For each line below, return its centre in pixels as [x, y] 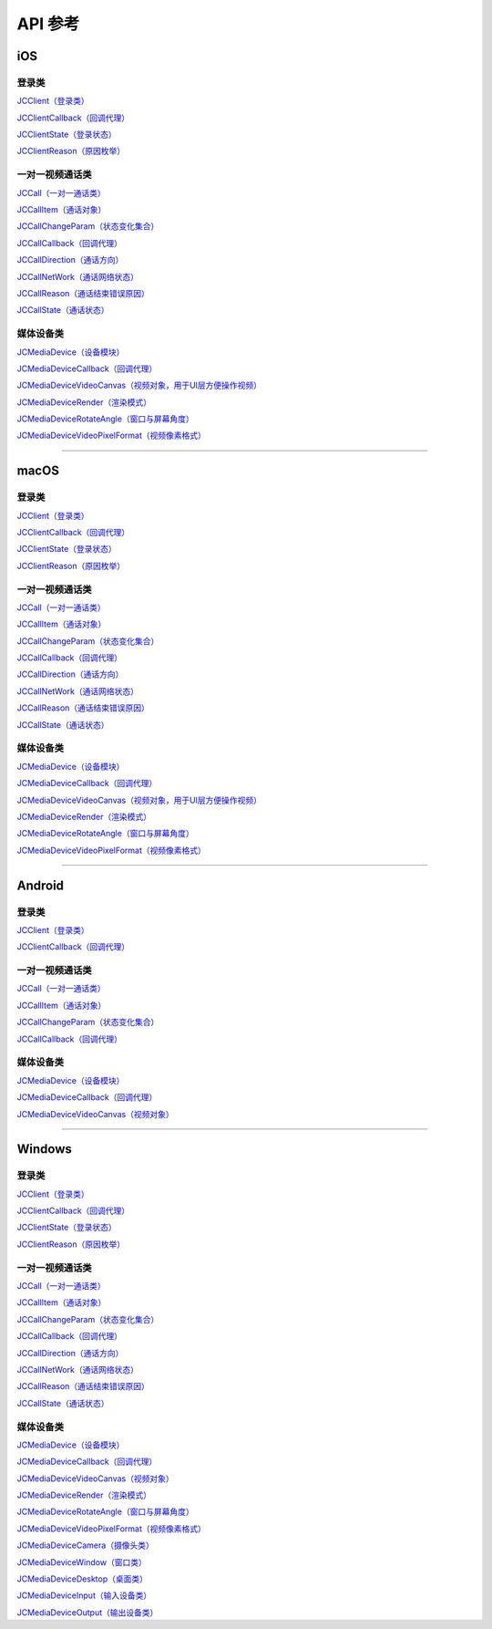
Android [40, 885]
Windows [44, 1149]
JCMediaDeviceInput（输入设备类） [84, 1595]
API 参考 [48, 24]
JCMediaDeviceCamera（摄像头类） [85, 1545]
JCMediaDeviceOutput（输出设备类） [87, 1612]
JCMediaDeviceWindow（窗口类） [82, 1562]
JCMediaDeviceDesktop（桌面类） [82, 1579]
